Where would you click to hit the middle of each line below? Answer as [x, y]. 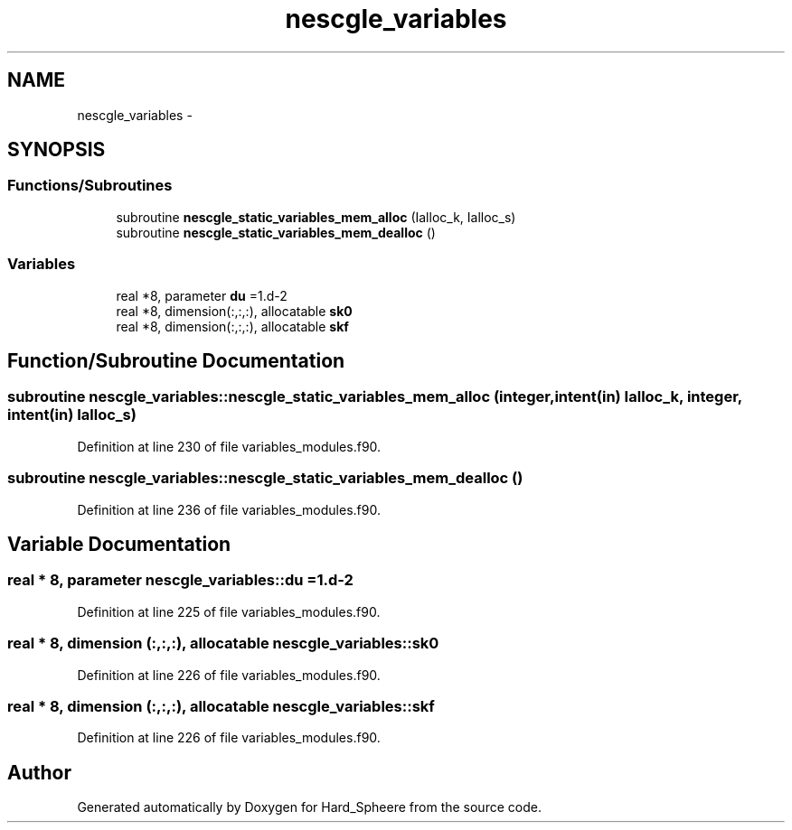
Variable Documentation [119, 544]
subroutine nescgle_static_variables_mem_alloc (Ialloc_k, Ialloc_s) [316, 217]
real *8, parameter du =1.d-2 [202, 295]
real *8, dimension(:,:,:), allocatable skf [232, 326]
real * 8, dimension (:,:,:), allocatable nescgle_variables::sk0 [223, 643]
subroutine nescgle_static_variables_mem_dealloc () [276, 232]
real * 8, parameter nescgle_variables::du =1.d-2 [180, 580]
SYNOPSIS [57, 150]
